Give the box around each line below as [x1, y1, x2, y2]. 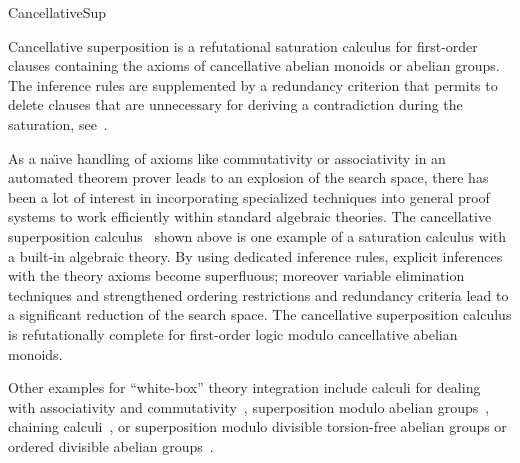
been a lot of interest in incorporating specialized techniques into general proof [8, 186, 490, 207]
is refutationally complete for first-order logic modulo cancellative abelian [8, 323, 458, 344]
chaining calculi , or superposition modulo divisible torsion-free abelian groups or [8, 416, 507, 437]
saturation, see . [8, 113, 108, 134]
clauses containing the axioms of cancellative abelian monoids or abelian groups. [8, 55, 500, 76]
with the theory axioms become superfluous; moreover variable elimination [8, 265, 465, 286]
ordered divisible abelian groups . [8, 435, 214, 456]
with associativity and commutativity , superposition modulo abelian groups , [8, 396, 490, 417]
